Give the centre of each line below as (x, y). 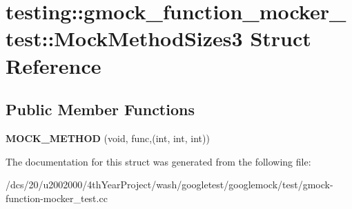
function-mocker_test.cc (57, 198)
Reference (53, 65)
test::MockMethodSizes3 (124, 38)
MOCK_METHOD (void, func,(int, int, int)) (108, 138)
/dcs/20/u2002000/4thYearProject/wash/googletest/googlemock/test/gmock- (169, 185)
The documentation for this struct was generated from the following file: (158, 161)
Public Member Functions (100, 109)
